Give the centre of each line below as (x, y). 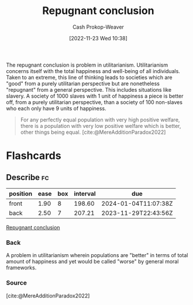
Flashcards (34, 156)
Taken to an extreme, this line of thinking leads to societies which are (89, 77)
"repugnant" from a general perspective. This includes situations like (89, 89)
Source (17, 283)
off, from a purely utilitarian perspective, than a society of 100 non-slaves (94, 102)
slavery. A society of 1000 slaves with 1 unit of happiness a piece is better (95, 96)
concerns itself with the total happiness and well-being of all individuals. (93, 71)
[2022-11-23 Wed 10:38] (98, 38)
